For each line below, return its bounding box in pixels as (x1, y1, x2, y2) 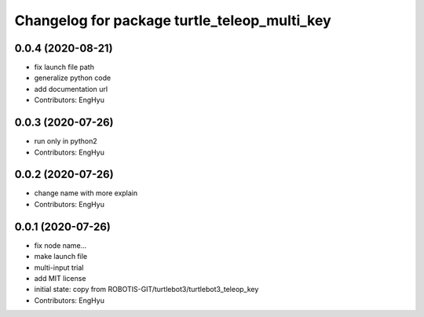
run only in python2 (34, 137, 97, 146)
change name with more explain (34, 188, 138, 198)
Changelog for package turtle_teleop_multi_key (14, 12, 331, 29)
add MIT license (34, 273, 86, 282)
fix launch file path (34, 63, 94, 72)
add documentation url (34, 84, 108, 93)
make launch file (34, 252, 88, 261)
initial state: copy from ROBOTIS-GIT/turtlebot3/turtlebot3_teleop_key (34, 285, 259, 294)
